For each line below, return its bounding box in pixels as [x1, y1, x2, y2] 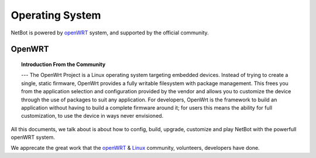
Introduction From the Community [21, 61, 106, 68]
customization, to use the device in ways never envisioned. [21, 113, 164, 120]
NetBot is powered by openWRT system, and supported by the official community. [11, 29, 209, 36]
